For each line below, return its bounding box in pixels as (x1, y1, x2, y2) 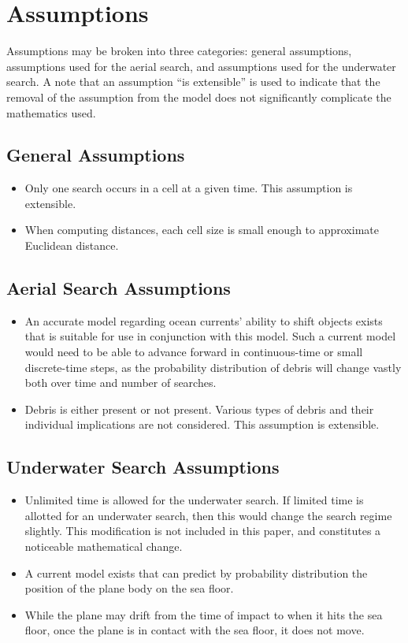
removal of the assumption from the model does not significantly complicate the (6, 88, 391, 105)
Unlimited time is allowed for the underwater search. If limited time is (24, 492, 364, 508)
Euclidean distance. (24, 237, 119, 254)
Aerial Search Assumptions (6, 276, 231, 300)
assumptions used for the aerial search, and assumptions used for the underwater (6, 58, 396, 74)
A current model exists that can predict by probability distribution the (24, 564, 368, 581)
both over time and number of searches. (24, 374, 217, 391)
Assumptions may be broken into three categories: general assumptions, (6, 43, 352, 59)
